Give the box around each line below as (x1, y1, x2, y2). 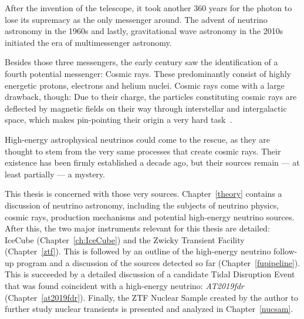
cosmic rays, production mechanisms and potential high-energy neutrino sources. (5, 210, 295, 223)
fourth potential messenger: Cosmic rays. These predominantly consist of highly (5, 67, 291, 79)
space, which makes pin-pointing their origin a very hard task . (5, 113, 232, 126)
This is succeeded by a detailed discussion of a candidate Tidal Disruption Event (5, 268, 295, 280)
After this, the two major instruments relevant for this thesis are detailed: (5, 222, 270, 234)
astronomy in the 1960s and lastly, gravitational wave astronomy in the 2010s (5, 25, 283, 37)
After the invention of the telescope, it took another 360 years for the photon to (5, 2, 292, 14)
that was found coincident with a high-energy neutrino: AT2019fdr (5, 280, 244, 292)
